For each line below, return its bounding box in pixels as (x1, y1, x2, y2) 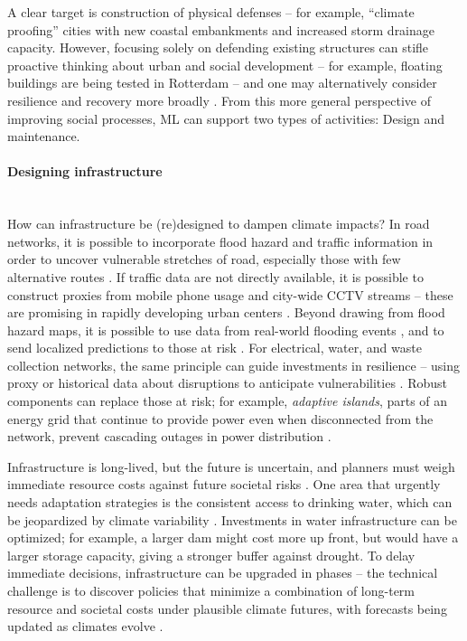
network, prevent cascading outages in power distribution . (7, 427, 332, 446)
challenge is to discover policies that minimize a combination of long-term (7, 581, 415, 600)
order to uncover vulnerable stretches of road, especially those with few (7, 250, 401, 269)
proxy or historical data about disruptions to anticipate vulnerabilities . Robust (7, 373, 447, 392)
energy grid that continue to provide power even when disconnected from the (7, 409, 434, 428)
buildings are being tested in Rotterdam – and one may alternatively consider (7, 73, 437, 92)
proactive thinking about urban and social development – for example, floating (7, 55, 443, 74)
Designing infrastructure (7, 162, 163, 181)
